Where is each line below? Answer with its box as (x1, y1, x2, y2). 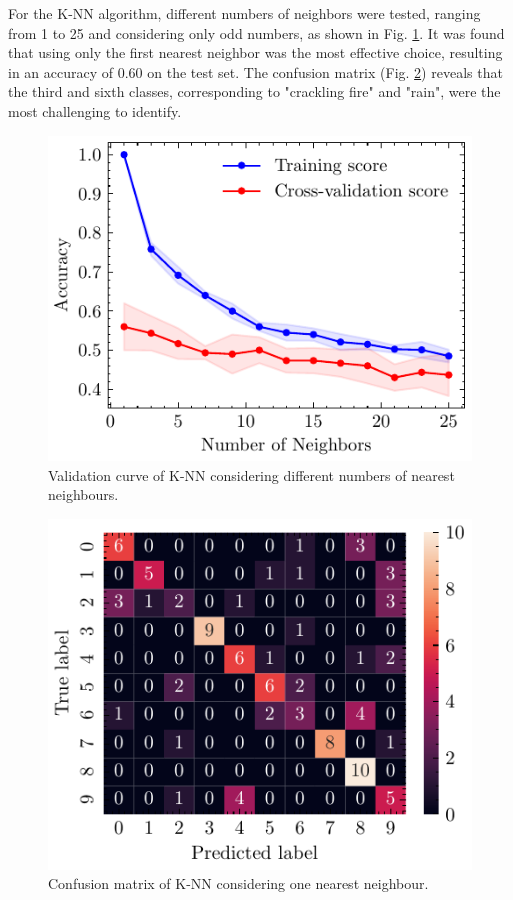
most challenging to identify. (8, 100, 182, 121)
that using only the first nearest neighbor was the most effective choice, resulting (8, 42, 503, 63)
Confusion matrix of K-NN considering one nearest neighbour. (48, 873, 429, 894)
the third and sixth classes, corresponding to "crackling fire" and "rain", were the (8, 81, 501, 102)
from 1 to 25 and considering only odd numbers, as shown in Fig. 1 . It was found (8, 22, 505, 43)
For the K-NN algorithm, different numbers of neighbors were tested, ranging (8, 3, 481, 23)
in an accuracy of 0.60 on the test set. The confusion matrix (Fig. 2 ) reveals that (8, 61, 503, 82)
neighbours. (48, 484, 119, 505)
